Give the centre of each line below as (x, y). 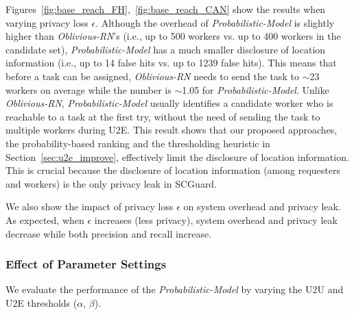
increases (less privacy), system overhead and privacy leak (216, 219)
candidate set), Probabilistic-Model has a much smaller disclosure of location (166, 49)
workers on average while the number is (88, 89)
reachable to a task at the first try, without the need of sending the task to (163, 116)
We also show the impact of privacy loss (90, 206)
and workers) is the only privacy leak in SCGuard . (111, 183)
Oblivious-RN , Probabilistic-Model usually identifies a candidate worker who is (169, 103)
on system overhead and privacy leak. (262, 206)
